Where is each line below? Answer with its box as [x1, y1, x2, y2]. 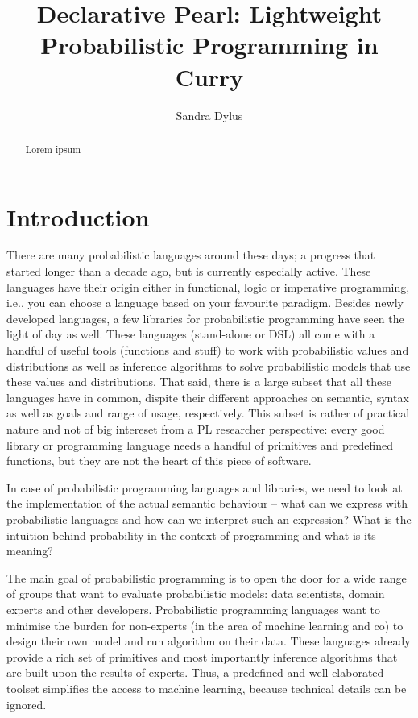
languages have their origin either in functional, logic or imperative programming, [6, 278, 410, 295]
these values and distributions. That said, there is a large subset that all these [6, 373, 391, 390]
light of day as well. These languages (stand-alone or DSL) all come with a [6, 326, 375, 342]
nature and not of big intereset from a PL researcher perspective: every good [6, 421, 385, 438]
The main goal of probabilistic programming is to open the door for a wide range [6, 569, 407, 586]
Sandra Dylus [176, 106, 243, 123]
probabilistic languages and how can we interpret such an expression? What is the [6, 510, 412, 527]
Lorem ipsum [25, 142, 81, 156]
